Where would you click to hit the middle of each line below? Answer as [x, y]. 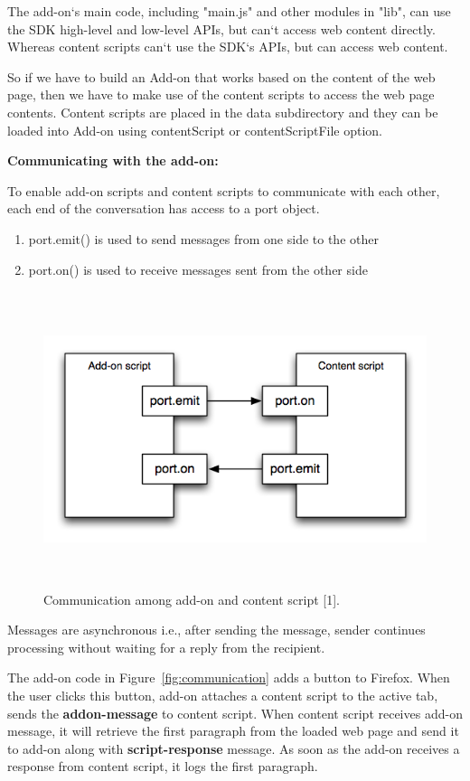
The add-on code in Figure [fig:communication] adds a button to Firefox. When [229, 677]
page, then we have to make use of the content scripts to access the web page [221, 94]
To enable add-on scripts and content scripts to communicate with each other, [224, 190]
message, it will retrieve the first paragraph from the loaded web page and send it [233, 731]
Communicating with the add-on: [113, 160]
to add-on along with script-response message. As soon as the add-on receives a [234, 748]
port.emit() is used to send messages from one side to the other [203, 238]
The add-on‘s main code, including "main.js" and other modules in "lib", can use [229, 11]
